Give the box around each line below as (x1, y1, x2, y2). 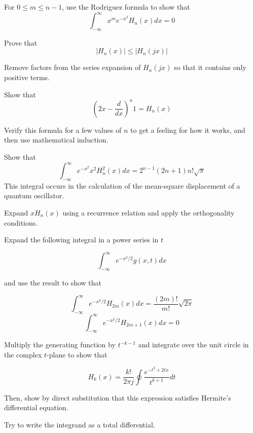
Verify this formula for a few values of (4, 124, 122, 135)
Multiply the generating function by (4, 339, 116, 350)
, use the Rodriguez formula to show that (62, 2, 190, 12)
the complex (4, 349, 42, 359)
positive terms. (4, 72, 50, 83)
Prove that (4, 37, 38, 48)
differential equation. (4, 402, 68, 413)
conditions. (4, 217, 38, 228)
